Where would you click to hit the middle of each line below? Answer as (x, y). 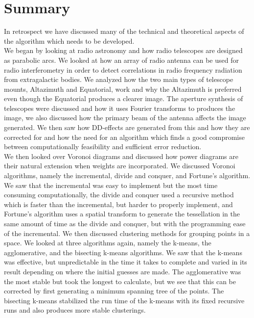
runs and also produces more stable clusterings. (75, 310)
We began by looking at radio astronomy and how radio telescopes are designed (123, 50)
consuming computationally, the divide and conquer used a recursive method (119, 195)
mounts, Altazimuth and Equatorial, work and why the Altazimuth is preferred (123, 89)
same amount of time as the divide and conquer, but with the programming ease (125, 223)
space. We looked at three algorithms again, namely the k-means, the (108, 243)
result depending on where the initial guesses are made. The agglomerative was (123, 271)
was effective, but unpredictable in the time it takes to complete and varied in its (126, 262)
